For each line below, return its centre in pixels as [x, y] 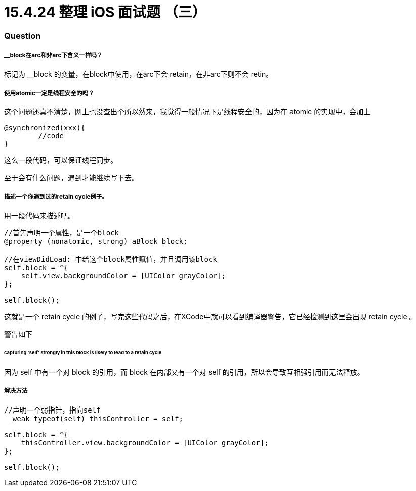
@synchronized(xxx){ [45, 128]
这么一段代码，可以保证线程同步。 [61, 160]
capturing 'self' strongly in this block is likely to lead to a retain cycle [83, 352]
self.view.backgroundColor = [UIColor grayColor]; [123, 276]
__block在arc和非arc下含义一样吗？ [53, 55]
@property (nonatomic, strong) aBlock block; [96, 242]
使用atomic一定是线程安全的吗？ [49, 93]
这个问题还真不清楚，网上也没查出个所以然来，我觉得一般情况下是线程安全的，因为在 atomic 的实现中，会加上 [188, 112]
